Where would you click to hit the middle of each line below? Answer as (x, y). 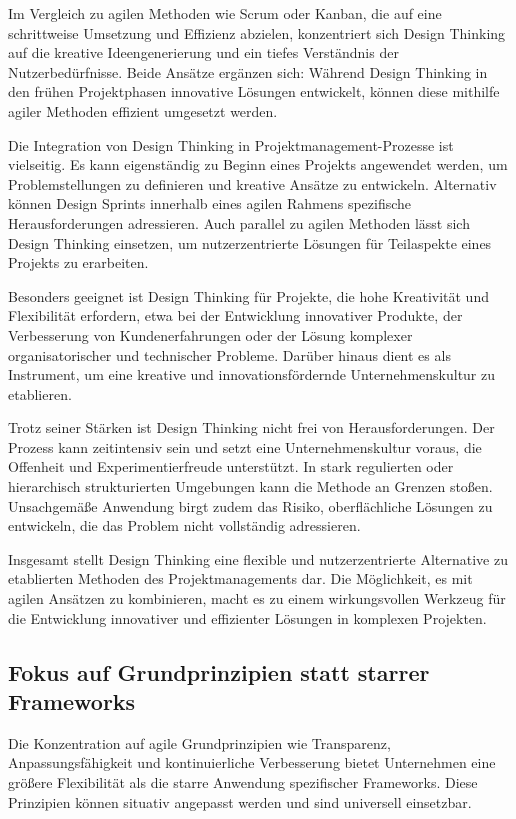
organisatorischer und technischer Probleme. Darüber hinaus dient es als (229, 354)
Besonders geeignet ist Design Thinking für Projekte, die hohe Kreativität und (248, 295)
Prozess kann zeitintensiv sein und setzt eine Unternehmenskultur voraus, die (245, 446)
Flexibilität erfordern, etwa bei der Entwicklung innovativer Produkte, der (235, 315)
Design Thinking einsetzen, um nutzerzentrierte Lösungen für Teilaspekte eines (250, 242)
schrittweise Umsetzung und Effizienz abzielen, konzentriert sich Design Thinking (257, 32)
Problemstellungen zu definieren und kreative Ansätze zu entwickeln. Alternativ (252, 183)
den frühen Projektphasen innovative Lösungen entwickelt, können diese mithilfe (254, 91)
